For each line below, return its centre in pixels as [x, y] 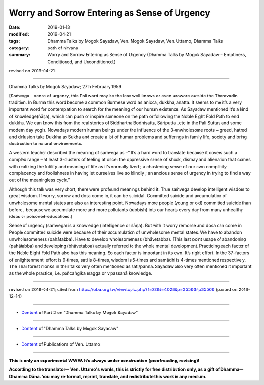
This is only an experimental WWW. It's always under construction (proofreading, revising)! [104, 361]
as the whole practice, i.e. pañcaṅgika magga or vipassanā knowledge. [81, 273]
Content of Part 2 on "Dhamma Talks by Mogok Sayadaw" [80, 312]
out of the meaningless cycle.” [40, 180]
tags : [14, 41]
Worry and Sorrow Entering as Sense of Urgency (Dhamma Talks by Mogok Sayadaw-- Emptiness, [147, 55]
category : [19, 48]
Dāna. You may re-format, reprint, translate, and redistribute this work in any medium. [118, 376]
